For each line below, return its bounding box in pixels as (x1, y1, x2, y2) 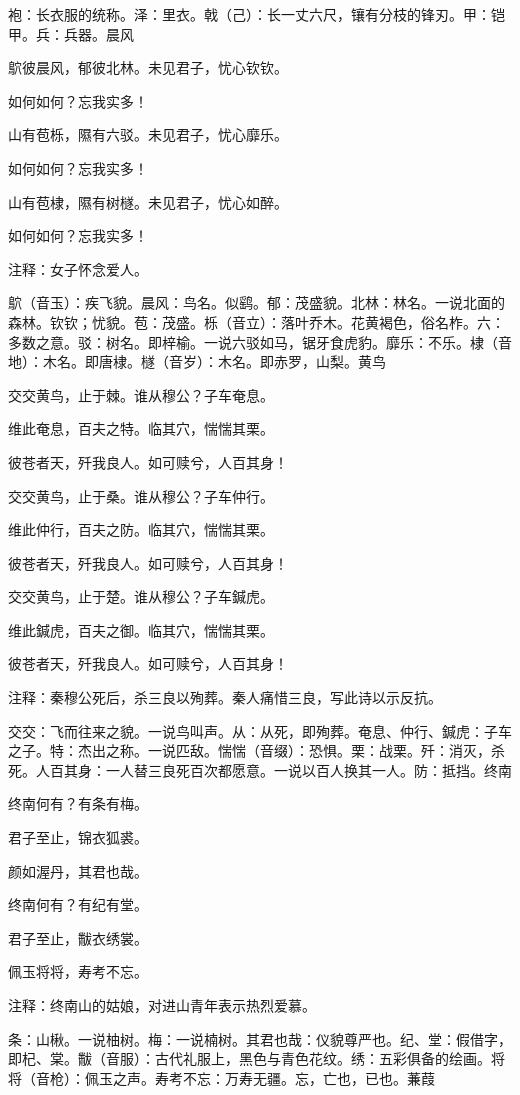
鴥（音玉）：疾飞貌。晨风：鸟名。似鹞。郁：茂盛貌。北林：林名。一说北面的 (8, 292, 505, 313)
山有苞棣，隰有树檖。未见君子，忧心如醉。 (8, 191, 288, 212)
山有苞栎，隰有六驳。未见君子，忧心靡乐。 (8, 124, 288, 145)
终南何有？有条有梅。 (8, 793, 148, 814)
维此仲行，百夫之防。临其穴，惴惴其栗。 (8, 519, 274, 540)
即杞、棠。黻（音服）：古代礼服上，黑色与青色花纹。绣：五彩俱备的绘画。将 (8, 1048, 505, 1069)
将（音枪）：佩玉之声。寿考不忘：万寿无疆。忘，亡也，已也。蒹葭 (8, 1067, 435, 1088)
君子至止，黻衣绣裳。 (8, 927, 148, 948)
